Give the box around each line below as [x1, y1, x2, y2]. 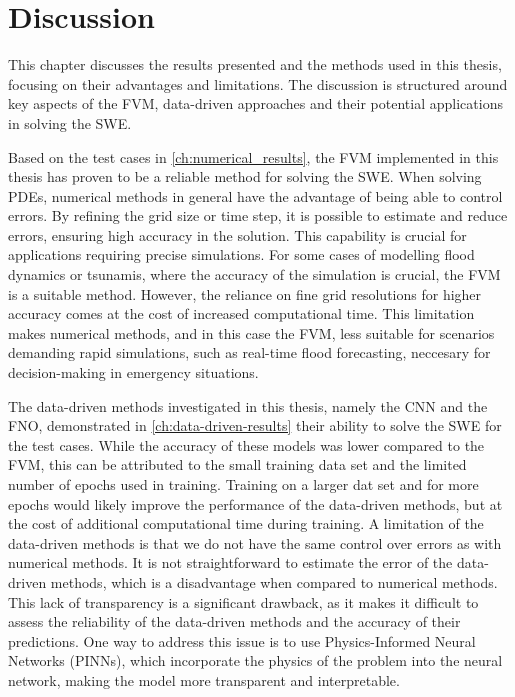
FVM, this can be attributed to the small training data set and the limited [8, 454, 467, 475]
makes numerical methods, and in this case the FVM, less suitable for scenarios [8, 322, 495, 343]
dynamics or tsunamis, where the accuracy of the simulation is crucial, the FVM [8, 264, 501, 285]
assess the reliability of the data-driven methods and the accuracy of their [8, 611, 461, 632]
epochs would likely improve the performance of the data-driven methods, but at [8, 493, 503, 514]
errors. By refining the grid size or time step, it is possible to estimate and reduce [8, 205, 508, 226]
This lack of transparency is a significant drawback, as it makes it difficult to [8, 591, 479, 612]
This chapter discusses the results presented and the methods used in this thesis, [8, 54, 502, 75]
